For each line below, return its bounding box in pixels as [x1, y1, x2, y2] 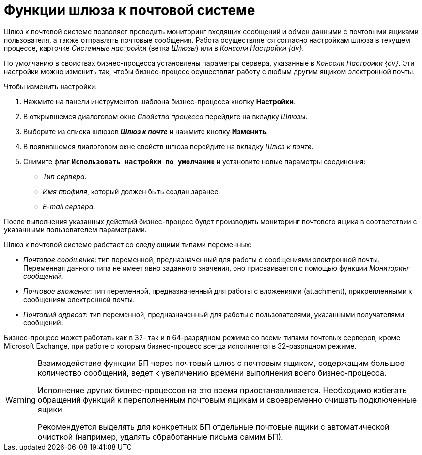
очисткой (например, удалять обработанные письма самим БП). [37, 431, 283, 441]
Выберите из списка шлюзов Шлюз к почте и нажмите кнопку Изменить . [23, 127, 268, 136]
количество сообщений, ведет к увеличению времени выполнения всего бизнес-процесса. [37, 367, 387, 378]
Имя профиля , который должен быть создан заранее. [43, 187, 220, 196]
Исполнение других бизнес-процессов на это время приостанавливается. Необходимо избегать [37, 385, 407, 395]
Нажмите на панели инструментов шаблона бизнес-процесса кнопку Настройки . [23, 97, 296, 106]
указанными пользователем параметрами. [4, 225, 147, 234]
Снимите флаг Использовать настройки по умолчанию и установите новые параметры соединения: [23, 157, 366, 166]
